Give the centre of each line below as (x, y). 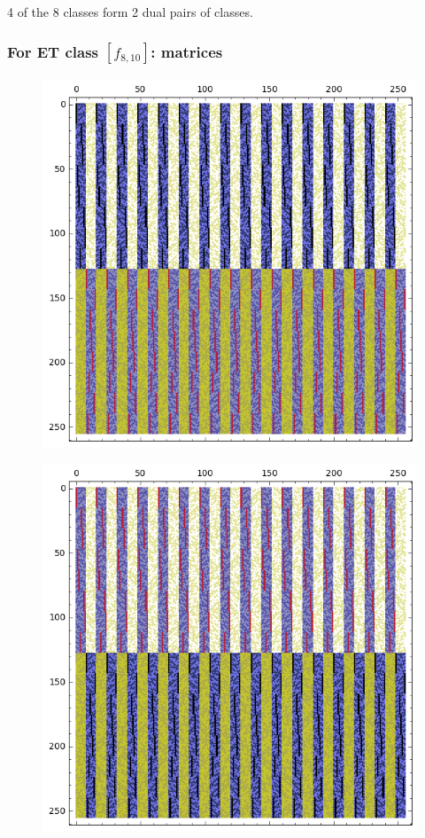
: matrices (187, 51)
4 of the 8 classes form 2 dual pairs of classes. (130, 12)
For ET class (53, 51)
